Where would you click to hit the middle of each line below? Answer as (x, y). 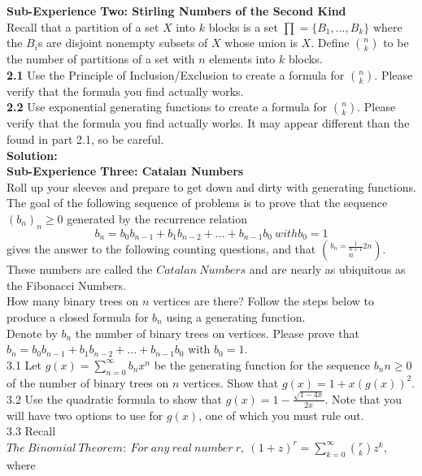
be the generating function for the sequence (262, 364)
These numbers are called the (80, 269)
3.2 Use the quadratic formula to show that (115, 398)
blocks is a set (244, 26)
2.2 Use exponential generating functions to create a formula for (167, 107)
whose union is (261, 43)
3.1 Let (24, 364)
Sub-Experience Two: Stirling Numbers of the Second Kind (176, 11)
